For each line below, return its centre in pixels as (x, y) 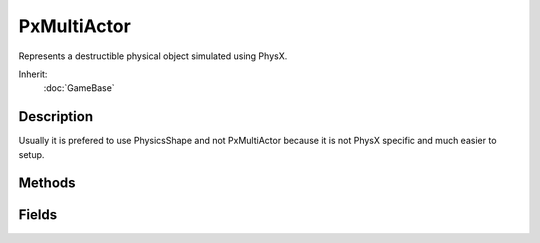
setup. (31, 154)
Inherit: (33, 74)
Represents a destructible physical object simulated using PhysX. (153, 56)
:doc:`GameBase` (79, 88)
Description (56, 116)
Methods (47, 183)
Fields (38, 215)
